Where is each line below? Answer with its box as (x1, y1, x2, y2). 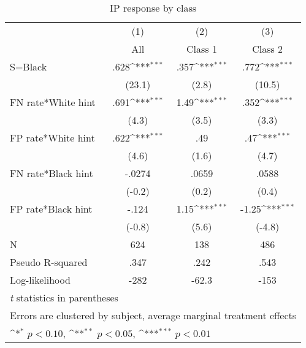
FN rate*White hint (10, 95, 96, 109)
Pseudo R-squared (10, 255, 88, 269)
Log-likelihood (10, 273, 71, 287)
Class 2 (252, 42, 283, 56)
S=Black (10, 59, 47, 74)
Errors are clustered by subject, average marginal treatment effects (10, 308, 297, 322)
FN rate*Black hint (10, 166, 93, 180)
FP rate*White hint (10, 130, 95, 145)
